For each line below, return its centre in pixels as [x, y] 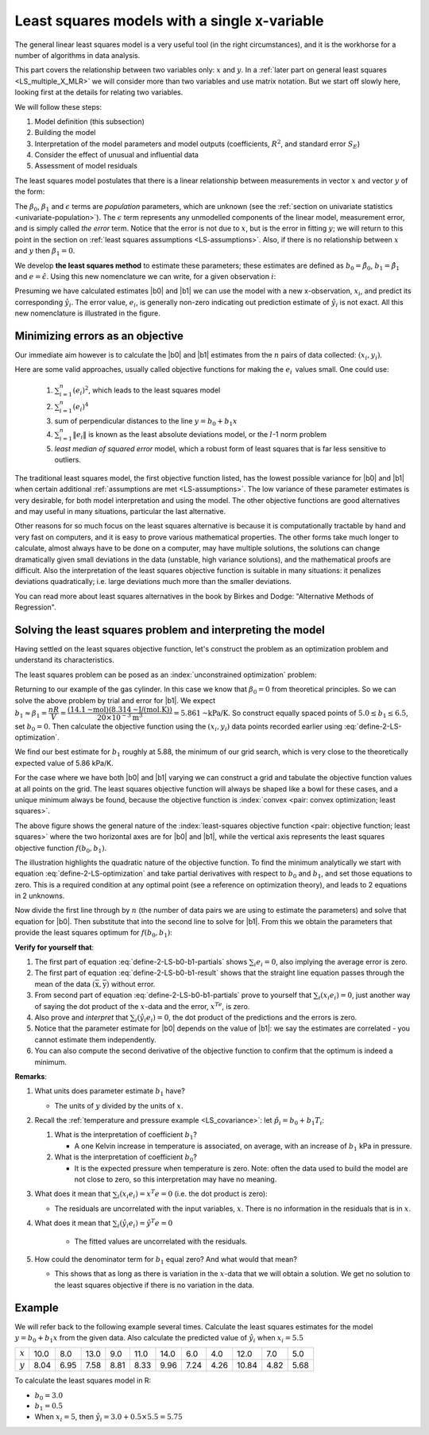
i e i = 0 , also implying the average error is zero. [331, 963]
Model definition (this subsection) [89, 121]
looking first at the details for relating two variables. [99, 92]
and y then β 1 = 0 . [45, 252]
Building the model [65, 133]
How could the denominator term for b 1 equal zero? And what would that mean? [166, 1260]
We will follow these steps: [58, 106]
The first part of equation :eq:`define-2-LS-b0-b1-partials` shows [141, 962]
